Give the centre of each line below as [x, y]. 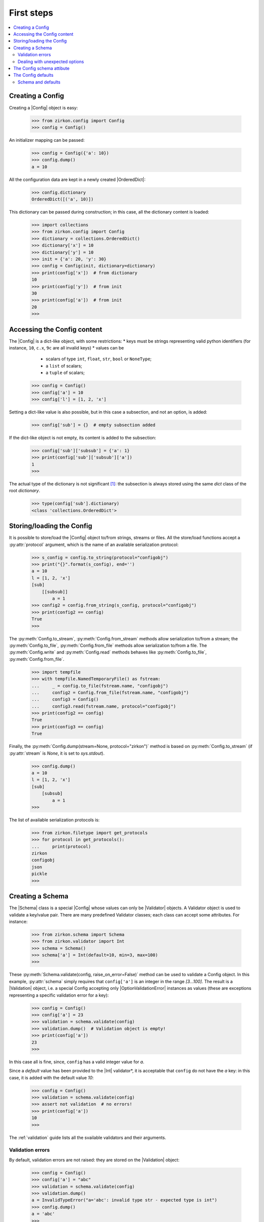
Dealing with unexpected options [51, 62]
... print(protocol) [61, 846]
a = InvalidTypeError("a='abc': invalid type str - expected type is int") [124, 1200]
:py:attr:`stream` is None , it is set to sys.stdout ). [57, 753]
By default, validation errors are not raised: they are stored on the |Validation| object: [94, 1160]
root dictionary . [25, 491]
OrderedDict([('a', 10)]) [63, 199]
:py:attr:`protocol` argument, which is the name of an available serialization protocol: [94, 545]
